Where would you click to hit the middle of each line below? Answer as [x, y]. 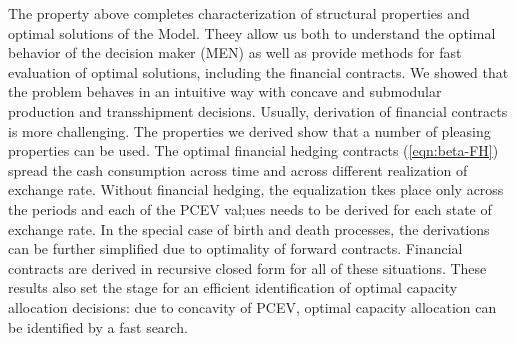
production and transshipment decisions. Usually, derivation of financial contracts [258, 110]
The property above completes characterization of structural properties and [239, 13]
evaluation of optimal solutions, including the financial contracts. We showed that [258, 71]
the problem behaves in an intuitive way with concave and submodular [225, 91]
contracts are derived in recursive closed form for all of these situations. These [247, 267]
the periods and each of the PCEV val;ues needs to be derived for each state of [250, 208]
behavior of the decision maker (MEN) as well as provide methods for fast [235, 52]
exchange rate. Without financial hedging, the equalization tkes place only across [256, 189]
